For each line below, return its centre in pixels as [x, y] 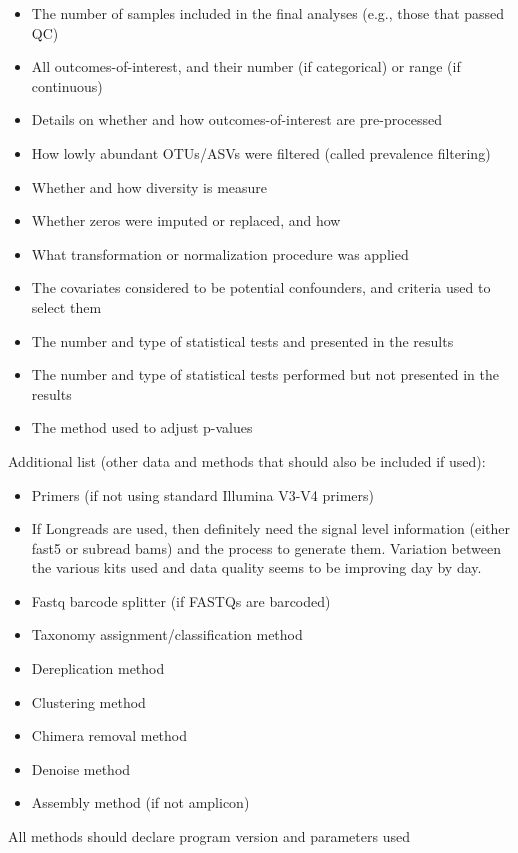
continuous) [67, 85]
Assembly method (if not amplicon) [140, 802]
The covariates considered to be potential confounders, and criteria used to [261, 287]
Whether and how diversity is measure [149, 186]
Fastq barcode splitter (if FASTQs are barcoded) [181, 600]
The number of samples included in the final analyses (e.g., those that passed [268, 13]
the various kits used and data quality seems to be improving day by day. [256, 567]
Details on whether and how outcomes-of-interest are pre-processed [237, 119]
